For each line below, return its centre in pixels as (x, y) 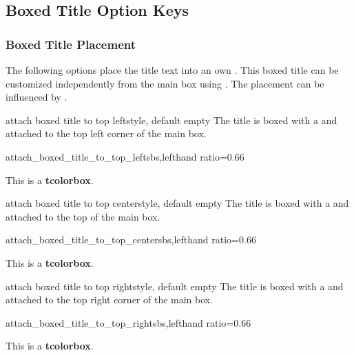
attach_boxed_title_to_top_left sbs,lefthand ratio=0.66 (125, 156)
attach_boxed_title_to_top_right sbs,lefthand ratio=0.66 (128, 322)
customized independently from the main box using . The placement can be (165, 83)
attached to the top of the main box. (83, 216)
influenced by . (37, 97)
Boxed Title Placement (71, 44)
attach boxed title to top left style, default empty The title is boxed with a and (171, 120)
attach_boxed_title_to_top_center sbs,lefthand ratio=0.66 (131, 240)
